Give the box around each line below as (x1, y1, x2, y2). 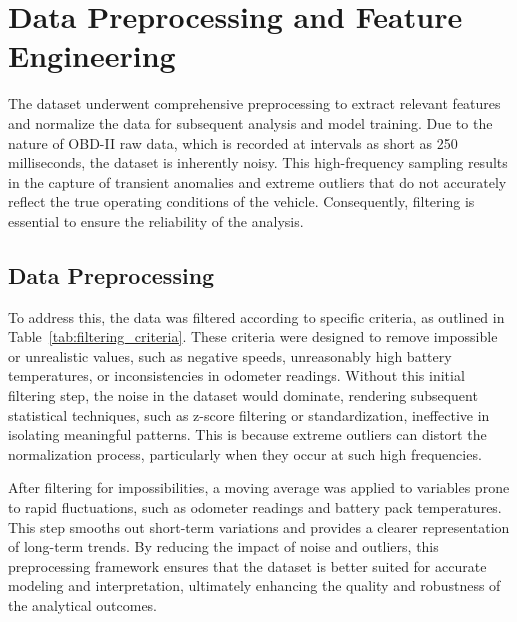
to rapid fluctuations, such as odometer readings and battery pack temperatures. (8, 497, 502, 518)
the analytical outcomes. (8, 594, 158, 615)
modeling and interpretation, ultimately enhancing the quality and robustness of (8, 575, 501, 596)
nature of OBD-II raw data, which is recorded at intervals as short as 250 (8, 132, 458, 153)
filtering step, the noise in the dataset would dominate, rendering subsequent (8, 385, 478, 406)
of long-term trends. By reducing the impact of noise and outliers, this (8, 536, 439, 557)
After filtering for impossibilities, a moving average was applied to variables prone (8, 477, 510, 498)
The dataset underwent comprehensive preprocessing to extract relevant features (8, 93, 501, 114)
